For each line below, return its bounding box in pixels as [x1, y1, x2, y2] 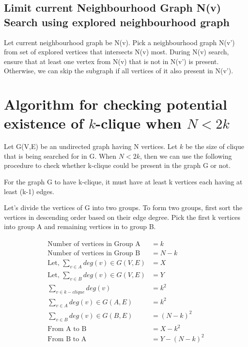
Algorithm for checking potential [4, 94, 227, 114]
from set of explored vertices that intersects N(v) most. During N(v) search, [4, 47, 229, 57]
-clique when [95, 113, 182, 133]
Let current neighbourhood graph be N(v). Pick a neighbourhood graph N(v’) [4, 37, 235, 47]
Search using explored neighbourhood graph [4, 14, 230, 29]
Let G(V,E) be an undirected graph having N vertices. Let [4, 141, 178, 151]
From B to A [47, 335, 87, 343]
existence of [4, 113, 84, 133]
